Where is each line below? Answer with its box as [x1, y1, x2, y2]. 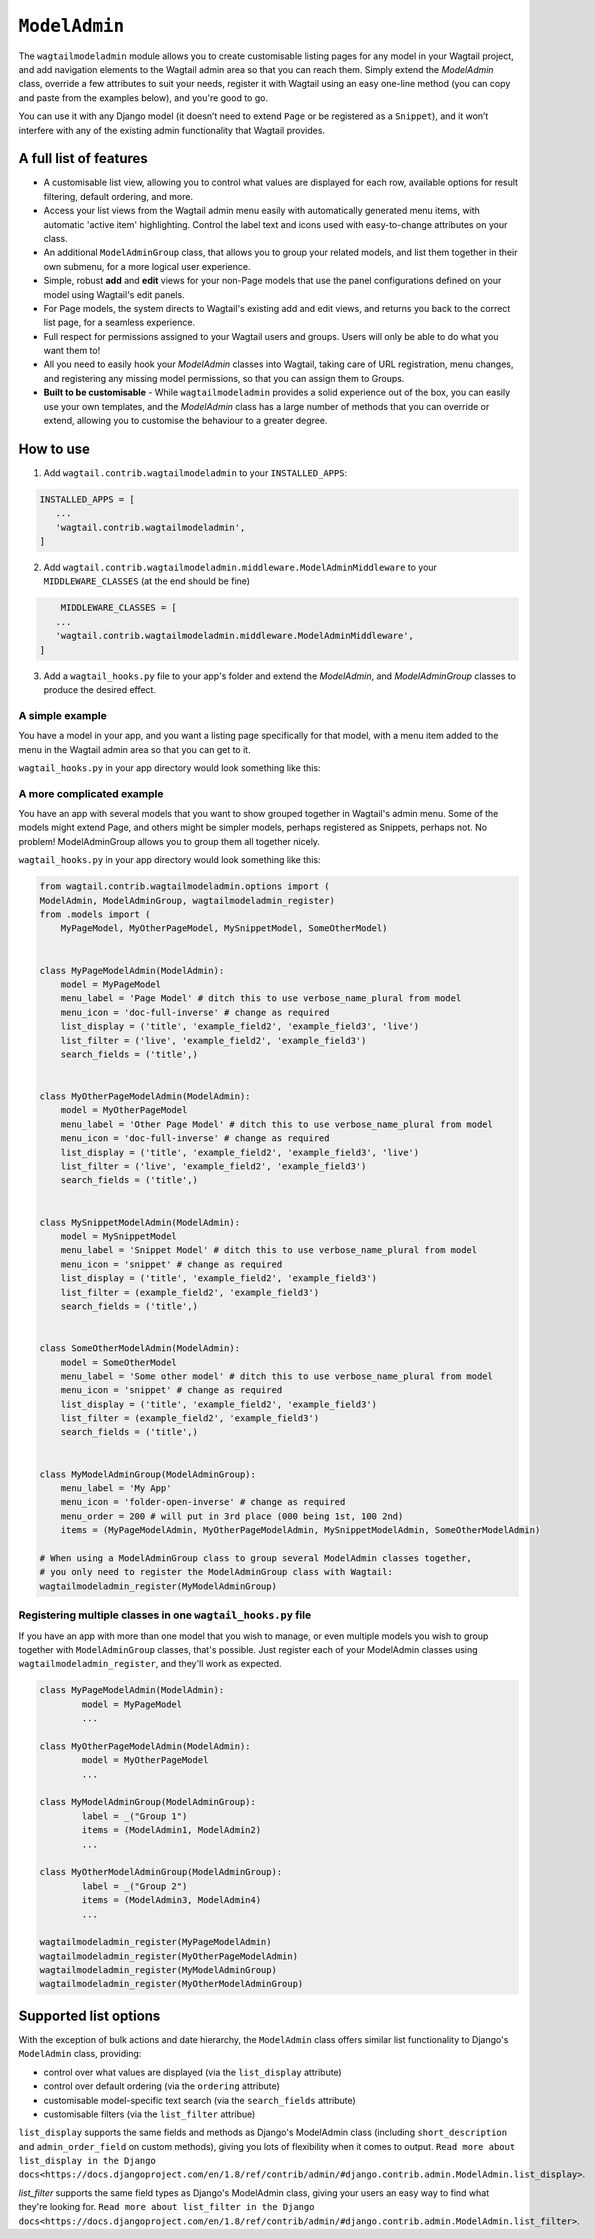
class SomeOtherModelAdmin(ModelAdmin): [39, 1343, 240, 1354]
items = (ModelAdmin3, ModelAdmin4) [81, 1895, 262, 1906]
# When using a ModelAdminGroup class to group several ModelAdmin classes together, [39, 1552, 472, 1564]
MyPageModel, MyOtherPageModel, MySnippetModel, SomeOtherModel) [60, 923, 388, 934]
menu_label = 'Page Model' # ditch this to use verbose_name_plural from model [60, 993, 462, 1004]
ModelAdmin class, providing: [18, 2048, 142, 2060]
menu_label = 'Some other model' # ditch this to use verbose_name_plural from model [60, 1370, 494, 1382]
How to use [18, 440, 90, 457]
